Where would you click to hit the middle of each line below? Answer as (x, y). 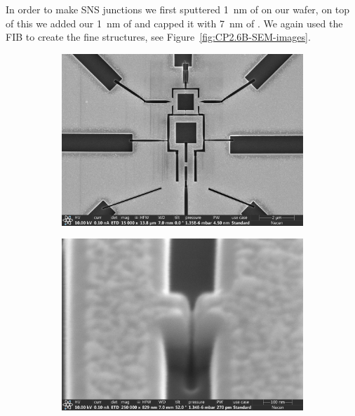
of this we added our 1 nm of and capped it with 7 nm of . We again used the (174, 23)
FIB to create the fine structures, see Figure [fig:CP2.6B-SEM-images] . (158, 37)
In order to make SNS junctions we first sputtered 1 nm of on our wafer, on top (178, 9)
